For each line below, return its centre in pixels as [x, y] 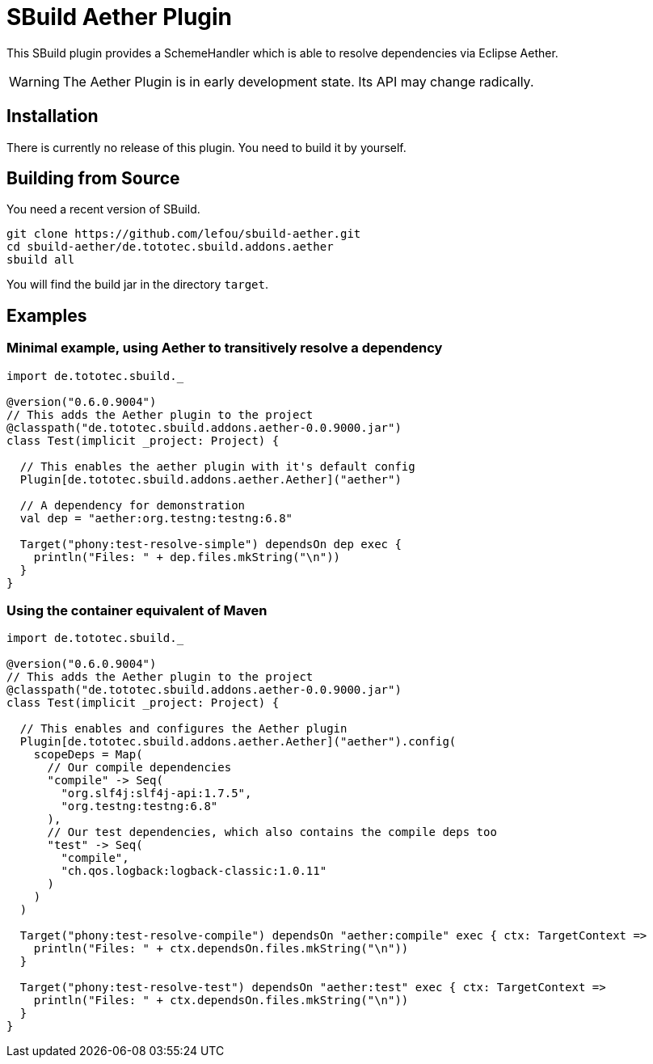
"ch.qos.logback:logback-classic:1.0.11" [194, 871]
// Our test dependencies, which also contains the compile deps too [272, 832]
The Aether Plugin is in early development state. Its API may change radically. [298, 81]
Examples [47, 315]
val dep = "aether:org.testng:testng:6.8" [156, 518]
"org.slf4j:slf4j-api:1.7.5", [156, 794]
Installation [53, 116]
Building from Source [93, 179]
